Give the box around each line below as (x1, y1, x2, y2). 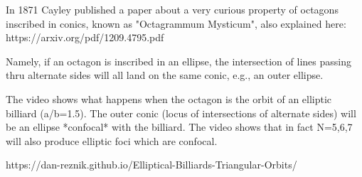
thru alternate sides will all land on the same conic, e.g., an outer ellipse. (6, 68, 324, 82)
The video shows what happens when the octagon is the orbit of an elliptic (6, 91, 332, 106)
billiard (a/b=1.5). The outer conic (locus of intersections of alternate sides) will (6, 105, 356, 120)
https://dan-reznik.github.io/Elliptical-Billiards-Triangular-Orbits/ (6, 157, 297, 172)
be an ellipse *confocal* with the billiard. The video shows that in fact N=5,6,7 (6, 119, 353, 134)
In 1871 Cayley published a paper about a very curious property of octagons (6, 2, 339, 16)
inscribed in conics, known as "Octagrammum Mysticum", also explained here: (6, 16, 346, 31)
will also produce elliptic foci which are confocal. (6, 133, 218, 148)
